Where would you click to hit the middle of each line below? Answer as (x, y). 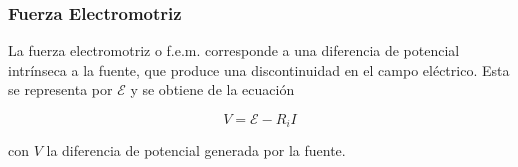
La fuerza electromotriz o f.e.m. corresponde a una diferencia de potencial (234, 50)
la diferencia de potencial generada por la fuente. (196, 150)
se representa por (60, 89)
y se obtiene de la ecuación (212, 89)
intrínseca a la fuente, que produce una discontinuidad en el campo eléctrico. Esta (259, 69)
